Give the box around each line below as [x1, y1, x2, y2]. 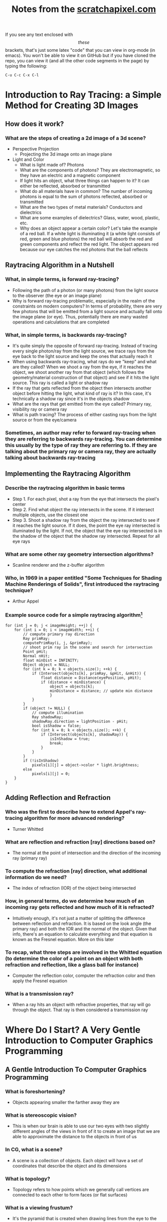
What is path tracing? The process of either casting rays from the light [12, 412, 157, 418]
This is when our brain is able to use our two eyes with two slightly [12, 1123, 150, 1129]
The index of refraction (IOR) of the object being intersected [12, 885, 136, 891]
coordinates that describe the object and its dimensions [12, 1163, 127, 1169]
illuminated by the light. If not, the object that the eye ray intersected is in [12, 527, 163, 534]
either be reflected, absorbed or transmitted [19, 183, 111, 189]
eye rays [12, 538, 30, 544]
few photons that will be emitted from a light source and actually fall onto [12, 308, 163, 314]
